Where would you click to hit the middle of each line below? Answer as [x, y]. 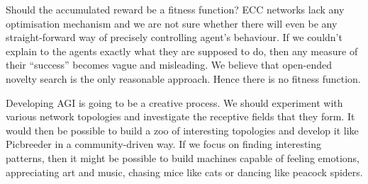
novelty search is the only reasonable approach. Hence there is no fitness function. [183, 78]
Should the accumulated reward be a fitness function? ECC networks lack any [175, 9]
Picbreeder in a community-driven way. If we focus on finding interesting [164, 144]
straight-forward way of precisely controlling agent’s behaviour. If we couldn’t [174, 37]
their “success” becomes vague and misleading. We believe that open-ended [169, 65]
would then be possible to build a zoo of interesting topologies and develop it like [182, 130]
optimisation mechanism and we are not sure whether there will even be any [172, 23]
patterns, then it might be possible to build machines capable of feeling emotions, [183, 157]
